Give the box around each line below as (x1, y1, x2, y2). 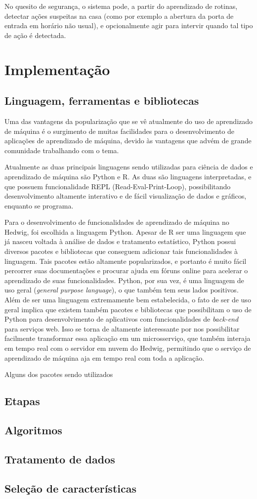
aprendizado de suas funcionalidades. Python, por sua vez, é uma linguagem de (4, 275, 244, 285)
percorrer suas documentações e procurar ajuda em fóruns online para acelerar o (4, 265, 248, 276)
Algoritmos (4, 422, 62, 437)
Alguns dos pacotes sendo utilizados (4, 369, 113, 379)
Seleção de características (4, 480, 136, 496)
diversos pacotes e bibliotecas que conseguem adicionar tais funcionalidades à (4, 246, 238, 256)
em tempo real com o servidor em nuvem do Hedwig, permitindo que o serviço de (4, 343, 251, 353)
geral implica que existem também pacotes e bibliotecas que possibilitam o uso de (4, 304, 252, 314)
